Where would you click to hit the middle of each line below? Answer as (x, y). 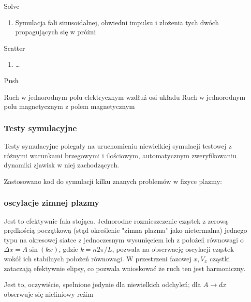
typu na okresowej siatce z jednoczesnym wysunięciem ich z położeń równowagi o (124, 239)
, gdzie (68, 249)
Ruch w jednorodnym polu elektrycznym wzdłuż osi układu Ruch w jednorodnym (125, 97)
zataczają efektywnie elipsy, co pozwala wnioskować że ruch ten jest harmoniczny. (125, 268)
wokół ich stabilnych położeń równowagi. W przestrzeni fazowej (98, 258)
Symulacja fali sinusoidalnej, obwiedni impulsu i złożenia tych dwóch (117, 22)
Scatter (15, 48)
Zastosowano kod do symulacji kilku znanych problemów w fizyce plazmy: (113, 181)
